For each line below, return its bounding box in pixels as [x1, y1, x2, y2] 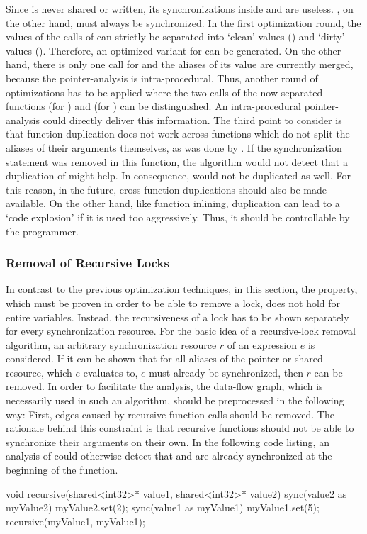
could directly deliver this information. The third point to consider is [43, 112, 342, 127]
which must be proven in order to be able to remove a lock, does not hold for [6, 295, 341, 310]
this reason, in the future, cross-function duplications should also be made [6, 182, 327, 196]
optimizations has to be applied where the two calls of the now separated [6, 84, 323, 99]
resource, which [6, 365, 72, 379]
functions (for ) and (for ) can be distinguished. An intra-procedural [6, 99, 302, 113]
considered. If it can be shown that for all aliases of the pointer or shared [6, 351, 323, 366]
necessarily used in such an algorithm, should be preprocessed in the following [6, 393, 344, 408]
